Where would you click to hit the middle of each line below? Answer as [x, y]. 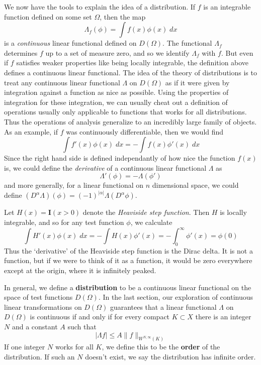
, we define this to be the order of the [161, 347]
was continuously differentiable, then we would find [145, 131]
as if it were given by [197, 82]
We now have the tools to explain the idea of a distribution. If [100, 7]
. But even [237, 52]
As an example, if [31, 131]
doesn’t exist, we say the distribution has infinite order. [170, 357]
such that [82, 326]
